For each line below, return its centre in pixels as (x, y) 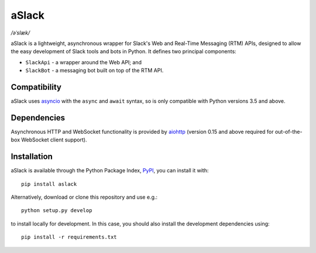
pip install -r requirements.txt (69, 237)
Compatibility (36, 87)
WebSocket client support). (54, 140)
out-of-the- (288, 131)
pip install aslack (49, 184)
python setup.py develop (57, 211)
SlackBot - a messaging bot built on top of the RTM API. (95, 71)
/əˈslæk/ (20, 33)
